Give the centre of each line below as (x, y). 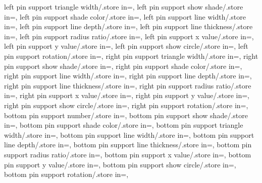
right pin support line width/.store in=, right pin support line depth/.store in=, (128, 76)
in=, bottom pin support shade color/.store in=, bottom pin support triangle (124, 125)
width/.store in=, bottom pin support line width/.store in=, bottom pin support (129, 134)
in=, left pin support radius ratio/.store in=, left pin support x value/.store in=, (129, 36)
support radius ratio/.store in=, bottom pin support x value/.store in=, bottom (128, 154)
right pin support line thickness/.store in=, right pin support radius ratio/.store (128, 85)
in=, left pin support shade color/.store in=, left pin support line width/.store (125, 16)
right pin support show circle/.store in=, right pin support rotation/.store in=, (126, 105)
